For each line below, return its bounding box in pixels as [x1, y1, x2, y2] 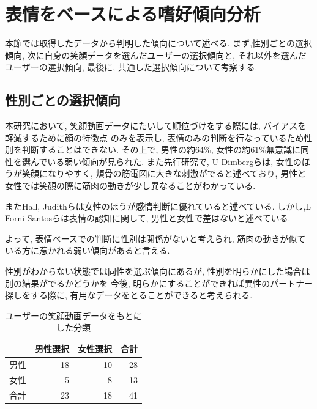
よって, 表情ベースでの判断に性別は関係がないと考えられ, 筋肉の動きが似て [5, 232, 306, 245]
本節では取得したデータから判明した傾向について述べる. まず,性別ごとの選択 [5, 37, 312, 50]
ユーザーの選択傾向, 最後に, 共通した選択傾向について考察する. [5, 61, 258, 73]
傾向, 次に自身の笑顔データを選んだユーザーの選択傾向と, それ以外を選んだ [5, 48, 307, 61]
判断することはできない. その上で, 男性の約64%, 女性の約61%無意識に [21, 143, 300, 156]
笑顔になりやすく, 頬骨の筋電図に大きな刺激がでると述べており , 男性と [21, 167, 307, 180]
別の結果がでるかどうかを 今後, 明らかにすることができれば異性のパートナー [5, 276, 313, 289]
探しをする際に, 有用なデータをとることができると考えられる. [5, 289, 253, 301]
